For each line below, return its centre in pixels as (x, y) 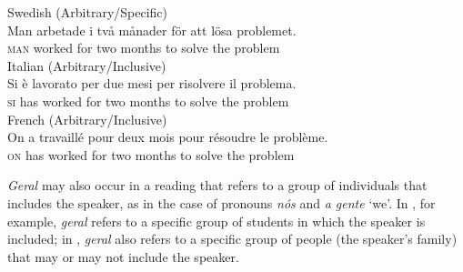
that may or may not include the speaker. (123, 256)
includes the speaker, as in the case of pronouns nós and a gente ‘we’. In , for (221, 202)
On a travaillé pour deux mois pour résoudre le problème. (168, 137)
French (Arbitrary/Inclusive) (87, 119)
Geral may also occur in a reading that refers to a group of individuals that (217, 185)
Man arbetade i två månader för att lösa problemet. (152, 30)
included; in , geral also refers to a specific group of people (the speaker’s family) (232, 239)
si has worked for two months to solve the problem (148, 101)
